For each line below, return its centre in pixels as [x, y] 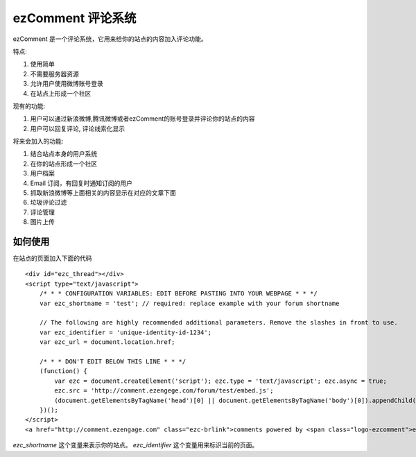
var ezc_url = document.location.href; [107, 342]
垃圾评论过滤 [49, 202]
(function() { [63, 371]
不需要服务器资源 [54, 74]
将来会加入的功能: [38, 141]
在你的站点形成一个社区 [63, 164]
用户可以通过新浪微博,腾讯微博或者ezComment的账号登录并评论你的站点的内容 [142, 119]
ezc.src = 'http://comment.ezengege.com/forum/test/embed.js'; [164, 391]
